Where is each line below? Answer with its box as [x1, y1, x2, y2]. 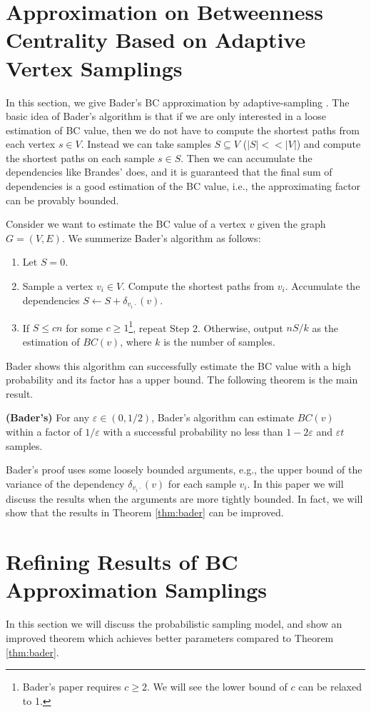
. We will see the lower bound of [146, 679, 288, 694]
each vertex [6, 136, 56, 151]
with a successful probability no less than [103, 423, 283, 438]
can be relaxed [298, 679, 362, 694]
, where [120, 334, 152, 349]
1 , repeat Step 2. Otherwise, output [128, 318, 283, 335]
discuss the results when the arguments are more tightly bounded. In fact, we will [6, 491, 363, 506]
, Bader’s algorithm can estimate [151, 410, 295, 425]
